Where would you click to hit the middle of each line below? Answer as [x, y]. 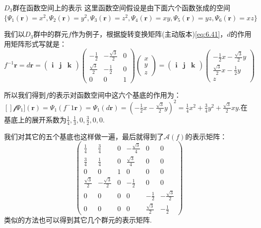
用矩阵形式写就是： [35, 43]
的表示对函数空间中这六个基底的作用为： [115, 94]
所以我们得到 [25, 94]
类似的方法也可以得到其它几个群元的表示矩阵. [78, 220]
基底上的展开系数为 [35, 119]
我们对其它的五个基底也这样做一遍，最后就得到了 [84, 136]
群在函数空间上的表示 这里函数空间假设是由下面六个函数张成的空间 [121, 7]
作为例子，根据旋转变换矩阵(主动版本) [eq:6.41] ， [149, 34]
